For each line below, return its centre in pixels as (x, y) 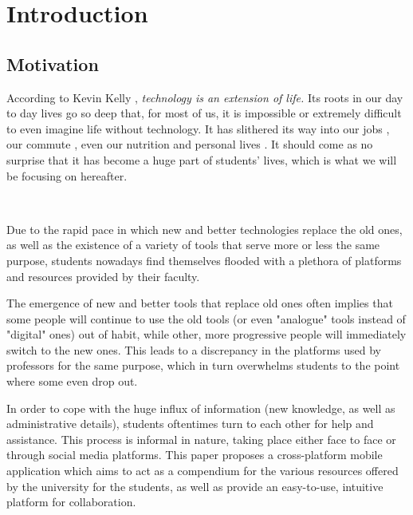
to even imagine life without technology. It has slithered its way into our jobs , (198, 128)
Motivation (53, 63)
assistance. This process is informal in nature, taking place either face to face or (201, 439)
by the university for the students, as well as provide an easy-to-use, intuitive (195, 486)
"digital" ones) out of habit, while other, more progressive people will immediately (206, 334)
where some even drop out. (72, 381)
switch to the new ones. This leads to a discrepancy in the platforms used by (194, 349)
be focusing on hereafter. (67, 175)
